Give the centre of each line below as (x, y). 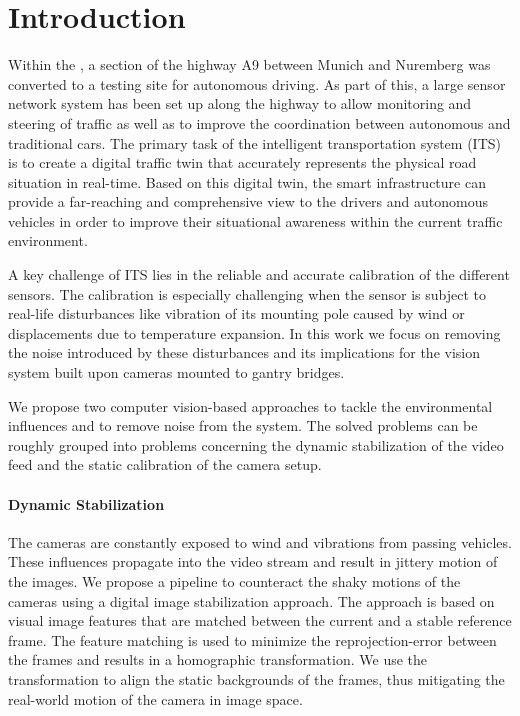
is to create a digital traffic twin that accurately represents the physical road (242, 162)
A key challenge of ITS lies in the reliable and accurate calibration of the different (259, 274)
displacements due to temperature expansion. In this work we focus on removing (254, 332)
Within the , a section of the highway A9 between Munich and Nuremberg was (249, 64)
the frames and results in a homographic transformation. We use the (218, 659)
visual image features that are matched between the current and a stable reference (260, 620)
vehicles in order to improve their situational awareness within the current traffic (255, 220)
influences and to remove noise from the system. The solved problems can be (243, 425)
